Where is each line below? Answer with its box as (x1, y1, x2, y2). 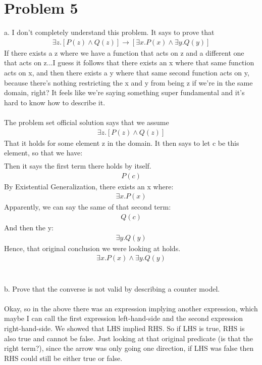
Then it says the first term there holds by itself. (4, 160, 151, 171)
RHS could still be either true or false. (4, 352, 123, 363)
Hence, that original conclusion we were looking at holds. (4, 242, 181, 253)
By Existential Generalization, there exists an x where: (4, 181, 174, 191)
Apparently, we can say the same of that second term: (4, 201, 171, 212)
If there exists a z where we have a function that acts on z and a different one (4, 47, 244, 58)
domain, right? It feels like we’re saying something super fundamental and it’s (4, 87, 245, 98)
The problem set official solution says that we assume (4, 116, 169, 127)
